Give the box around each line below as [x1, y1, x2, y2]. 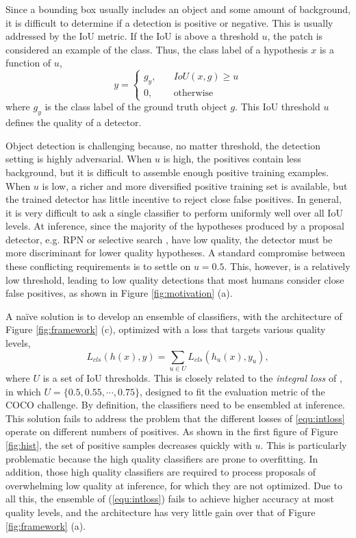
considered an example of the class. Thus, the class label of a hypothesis [5, 42, 308, 56]
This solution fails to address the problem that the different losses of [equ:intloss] [5, 411, 345, 425]
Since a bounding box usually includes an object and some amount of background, [5, 2, 351, 16]
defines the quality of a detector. [5, 115, 142, 130]
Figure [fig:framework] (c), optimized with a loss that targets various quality [5, 322, 326, 337]
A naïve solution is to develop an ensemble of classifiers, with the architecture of [5, 308, 342, 323]
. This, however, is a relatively [224, 259, 351, 273]
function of [5, 56, 51, 70]
